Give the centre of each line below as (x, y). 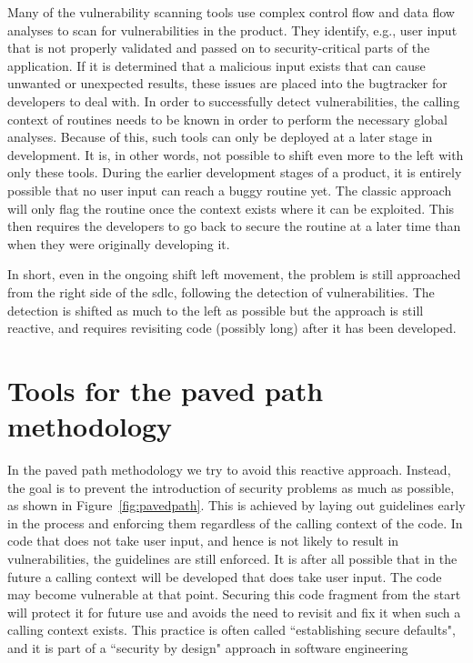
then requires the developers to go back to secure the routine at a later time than (234, 226)
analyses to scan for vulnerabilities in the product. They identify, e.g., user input (232, 30)
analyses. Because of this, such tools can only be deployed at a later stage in (220, 137)
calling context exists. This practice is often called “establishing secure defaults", (231, 630)
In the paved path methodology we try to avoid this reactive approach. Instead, (229, 469)
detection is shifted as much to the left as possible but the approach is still (216, 310)
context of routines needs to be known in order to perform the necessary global (227, 119)
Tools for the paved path (166, 390)
